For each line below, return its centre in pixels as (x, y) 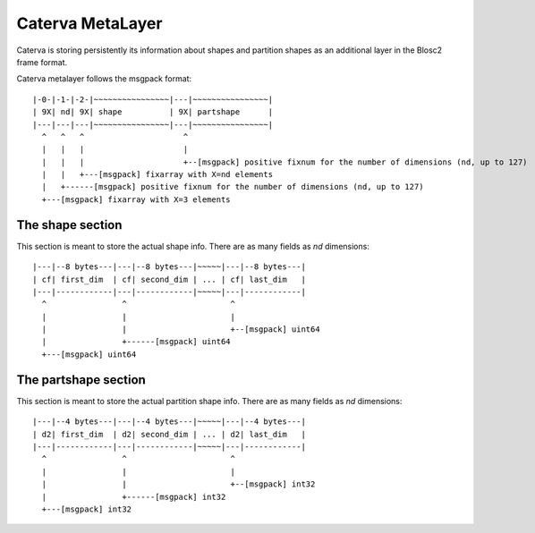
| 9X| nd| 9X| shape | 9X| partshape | (153, 112)
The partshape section (81, 380)
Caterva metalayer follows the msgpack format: (104, 79)
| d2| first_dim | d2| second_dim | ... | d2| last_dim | (169, 434)
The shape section (69, 225)
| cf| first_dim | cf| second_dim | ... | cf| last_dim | (169, 279)
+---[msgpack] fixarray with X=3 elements (136, 199)
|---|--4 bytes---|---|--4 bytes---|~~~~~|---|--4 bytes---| (169, 422)
